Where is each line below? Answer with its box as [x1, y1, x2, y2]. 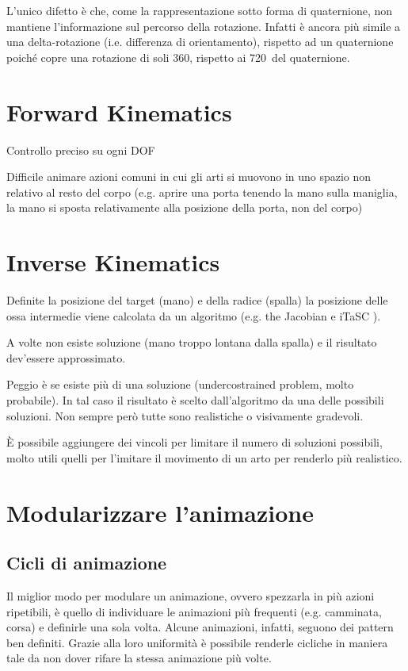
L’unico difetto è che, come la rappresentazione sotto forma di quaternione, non [6, 2, 393, 18]
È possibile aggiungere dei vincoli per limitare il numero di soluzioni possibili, [6, 434, 383, 451]
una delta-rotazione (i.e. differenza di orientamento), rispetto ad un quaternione [6, 33, 394, 50]
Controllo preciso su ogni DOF [6, 141, 155, 158]
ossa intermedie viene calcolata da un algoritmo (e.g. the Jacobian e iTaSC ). [6, 307, 381, 324]
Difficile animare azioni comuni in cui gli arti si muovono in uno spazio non [6, 168, 372, 185]
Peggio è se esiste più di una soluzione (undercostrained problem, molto [6, 376, 354, 393]
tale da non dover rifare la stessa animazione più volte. [6, 650, 272, 666]
